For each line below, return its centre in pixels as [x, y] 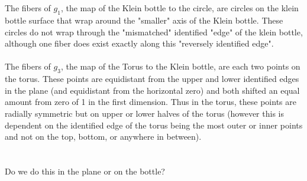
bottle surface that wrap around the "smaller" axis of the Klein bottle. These [144, 20]
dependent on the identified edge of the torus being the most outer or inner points [154, 125]
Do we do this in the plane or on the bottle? [85, 171]
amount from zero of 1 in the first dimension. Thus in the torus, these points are [151, 102]
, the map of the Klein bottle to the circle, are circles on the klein [180, 8]
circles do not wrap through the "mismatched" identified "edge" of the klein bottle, [154, 32]
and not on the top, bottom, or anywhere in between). [103, 136]
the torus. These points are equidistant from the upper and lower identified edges [152, 79]
